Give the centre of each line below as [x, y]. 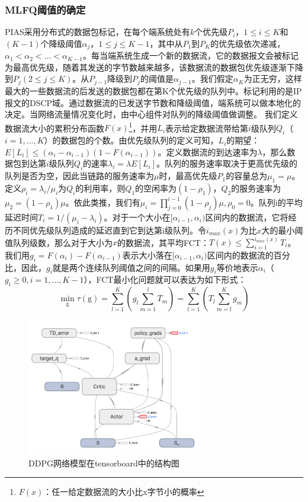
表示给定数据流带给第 [207, 128]
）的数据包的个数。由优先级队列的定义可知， [131, 140]
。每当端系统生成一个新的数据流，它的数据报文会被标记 [191, 55]
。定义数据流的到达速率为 [208, 151]
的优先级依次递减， [248, 43]
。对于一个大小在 [137, 217]
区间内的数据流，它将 [247, 217]
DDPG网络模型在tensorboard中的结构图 [104, 463]
